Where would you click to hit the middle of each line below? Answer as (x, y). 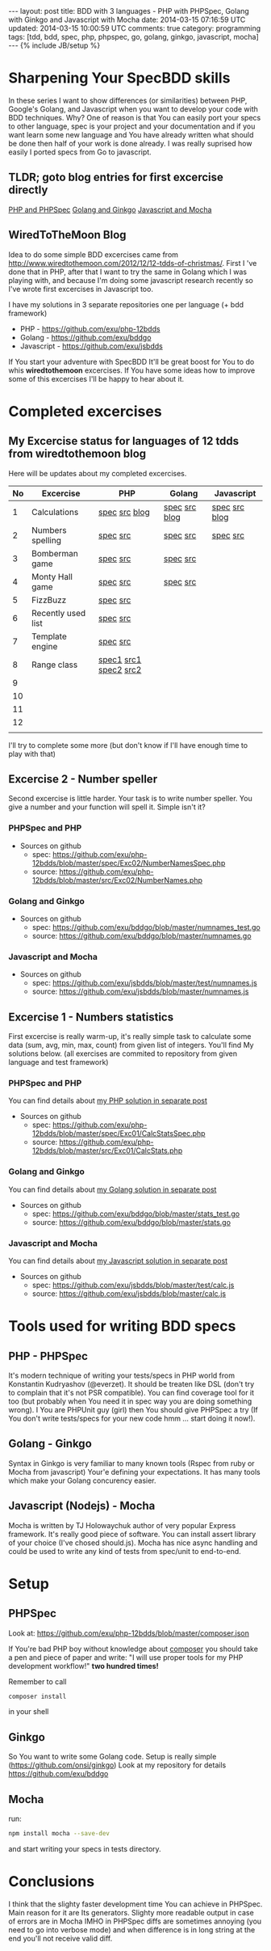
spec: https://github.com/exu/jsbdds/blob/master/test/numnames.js (145, 983)
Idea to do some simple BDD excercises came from (94, 254)
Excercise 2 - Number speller (83, 779)
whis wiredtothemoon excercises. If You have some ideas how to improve (132, 370)
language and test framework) (58, 1062)
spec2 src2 (120, 669)
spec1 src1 (120, 659)
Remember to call (38, 1681)
